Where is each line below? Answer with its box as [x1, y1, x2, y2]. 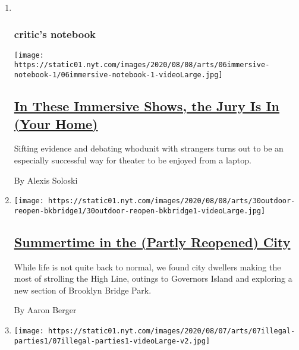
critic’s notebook [14, 26, 96, 41]
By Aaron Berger [14, 304, 77, 316]
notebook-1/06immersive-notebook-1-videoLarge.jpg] [14, 71, 223, 80]
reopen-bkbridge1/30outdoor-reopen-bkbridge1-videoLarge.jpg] [14, 206, 266, 215]
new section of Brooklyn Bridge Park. [14, 283, 152, 296]
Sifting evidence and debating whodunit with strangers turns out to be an [14, 142, 284, 154]
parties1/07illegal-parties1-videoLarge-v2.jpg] [14, 336, 210, 345]
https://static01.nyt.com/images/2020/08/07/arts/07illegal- [48, 327, 295, 336]
